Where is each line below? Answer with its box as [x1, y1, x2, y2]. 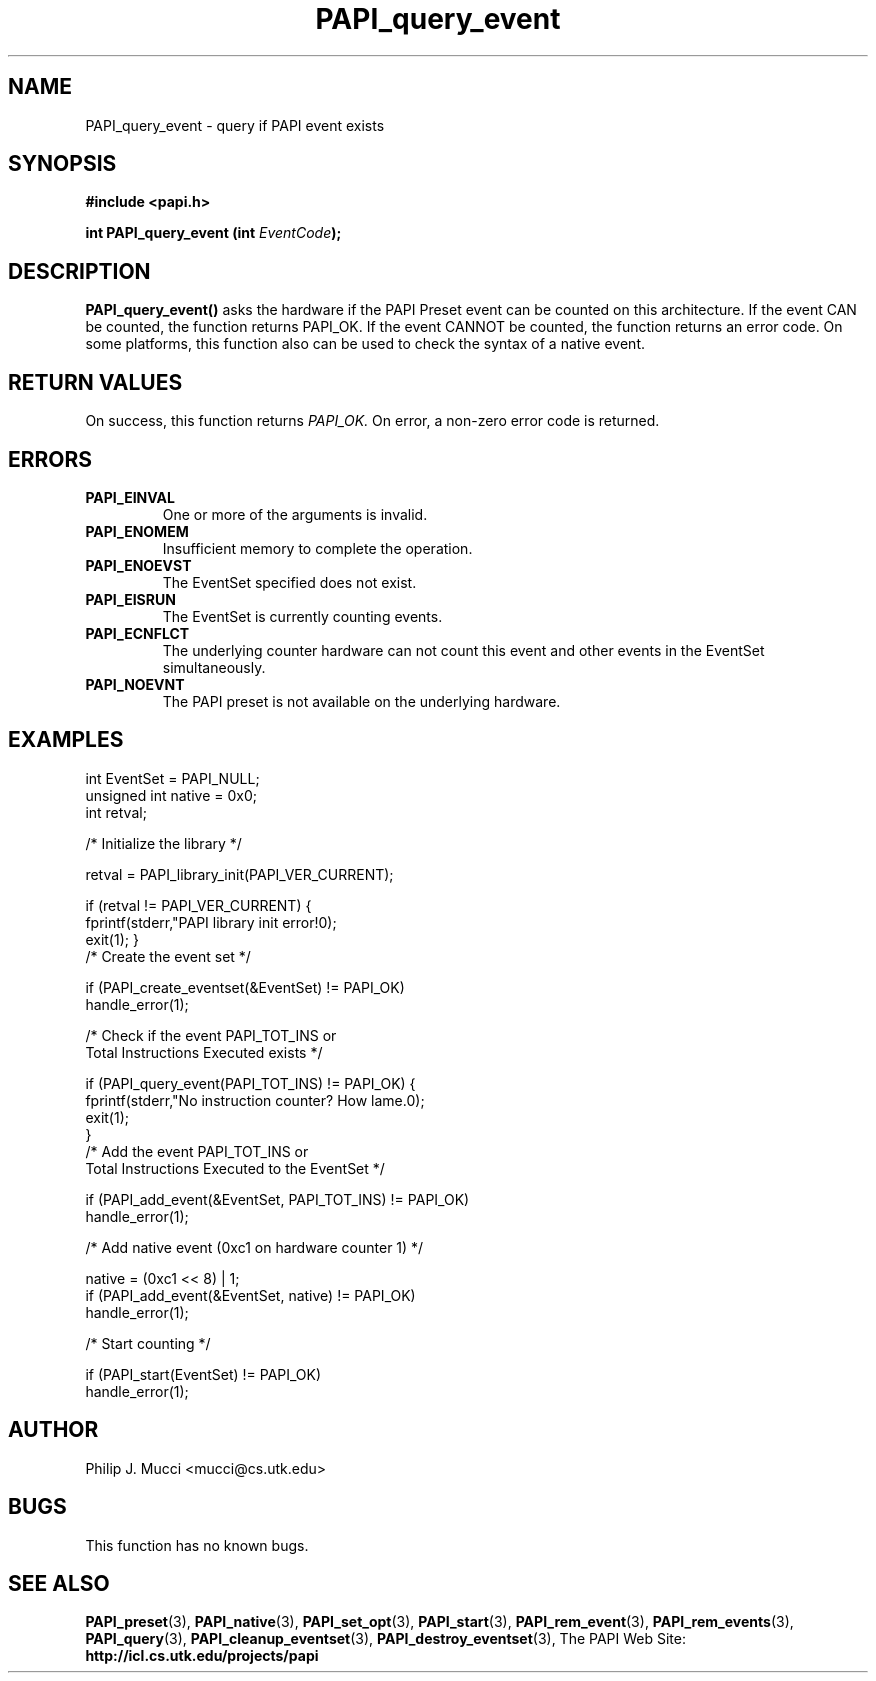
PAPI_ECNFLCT [85, 624, 190, 642]
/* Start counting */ [85, 1334, 211, 1352]
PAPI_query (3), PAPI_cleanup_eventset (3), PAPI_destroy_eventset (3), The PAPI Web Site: [85, 1630, 687, 1648]
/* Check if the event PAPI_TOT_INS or [85, 1026, 337, 1044]
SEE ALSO [8, 1570, 110, 1596]
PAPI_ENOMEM [85, 522, 189, 540]
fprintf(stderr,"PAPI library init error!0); [85, 913, 337, 931]
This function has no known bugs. [85, 1536, 309, 1554]
